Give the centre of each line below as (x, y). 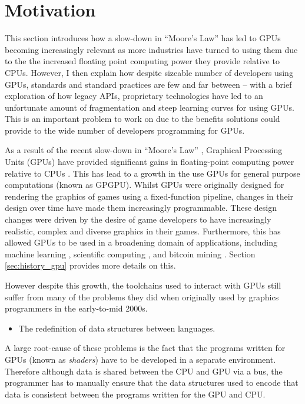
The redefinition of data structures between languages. (117, 328)
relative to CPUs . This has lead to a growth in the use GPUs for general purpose (152, 173)
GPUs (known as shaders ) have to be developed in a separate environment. (140, 359)
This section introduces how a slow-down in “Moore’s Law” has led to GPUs (143, 38)
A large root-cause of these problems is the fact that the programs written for (145, 348)
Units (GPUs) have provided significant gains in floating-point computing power (150, 162)
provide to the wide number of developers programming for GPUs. (125, 130)
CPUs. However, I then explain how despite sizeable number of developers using (149, 72)
